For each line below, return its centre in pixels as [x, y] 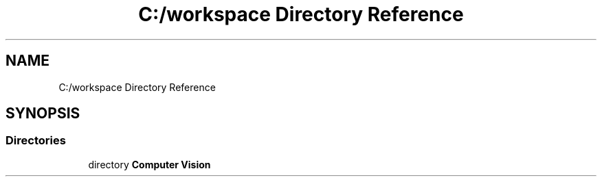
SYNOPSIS [43, 114]
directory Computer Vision [149, 164]
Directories [36, 141]
